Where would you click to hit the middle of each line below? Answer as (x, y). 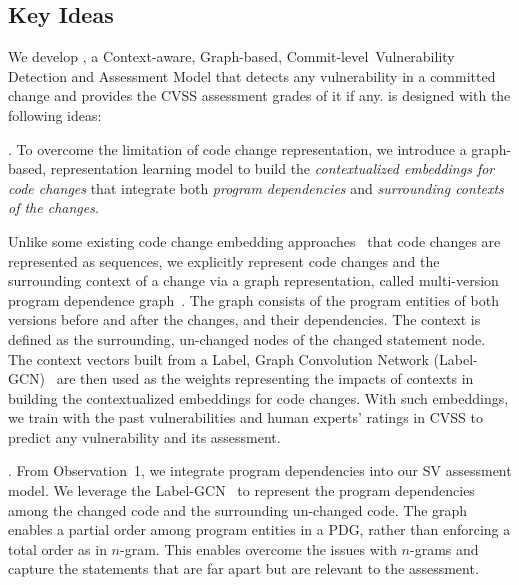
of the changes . (53, 207)
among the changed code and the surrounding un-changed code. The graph (238, 509)
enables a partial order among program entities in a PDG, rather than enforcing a (259, 529)
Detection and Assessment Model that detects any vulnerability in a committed (252, 75)
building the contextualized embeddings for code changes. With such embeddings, (258, 397)
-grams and (444, 548)
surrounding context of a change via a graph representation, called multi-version (253, 280)
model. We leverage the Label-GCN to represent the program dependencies (241, 490)
